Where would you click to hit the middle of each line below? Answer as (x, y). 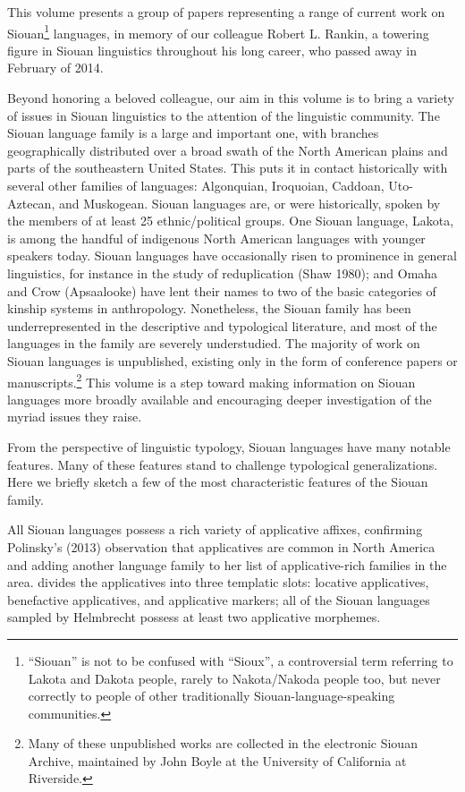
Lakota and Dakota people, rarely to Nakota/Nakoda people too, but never (234, 678)
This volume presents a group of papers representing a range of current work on (226, 12)
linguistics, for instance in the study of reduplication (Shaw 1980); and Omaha (223, 273)
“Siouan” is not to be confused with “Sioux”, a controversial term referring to (241, 660)
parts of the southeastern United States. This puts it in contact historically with (228, 168)
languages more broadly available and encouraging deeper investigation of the (220, 399)
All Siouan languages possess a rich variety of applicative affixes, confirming (215, 529)
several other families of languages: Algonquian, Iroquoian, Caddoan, (196, 185)
